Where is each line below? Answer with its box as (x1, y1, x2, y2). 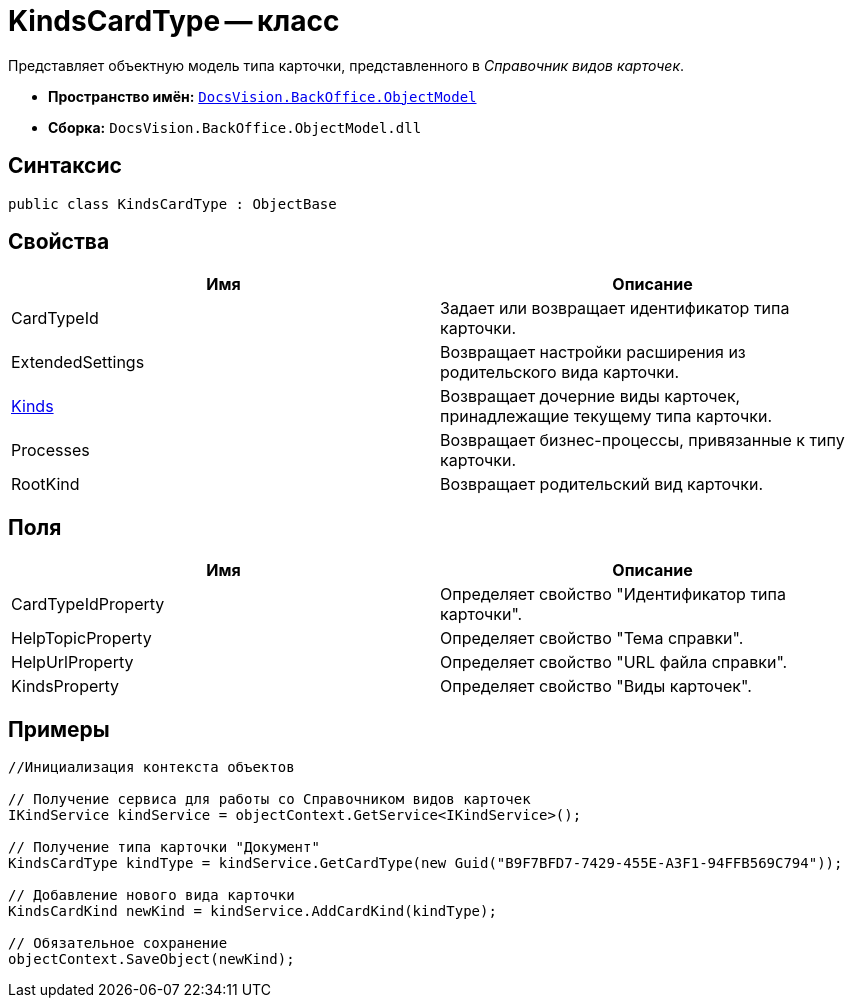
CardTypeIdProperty (11, 594, 165, 615)
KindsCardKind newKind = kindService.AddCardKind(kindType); (8, 903, 497, 920)
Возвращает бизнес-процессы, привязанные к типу (440, 430, 845, 451)
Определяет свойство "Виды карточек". (440, 676, 752, 697)
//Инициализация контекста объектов (8, 759, 295, 776)
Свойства (8, 229, 110, 255)
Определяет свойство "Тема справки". (440, 628, 744, 649)
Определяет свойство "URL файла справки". (440, 652, 788, 673)
